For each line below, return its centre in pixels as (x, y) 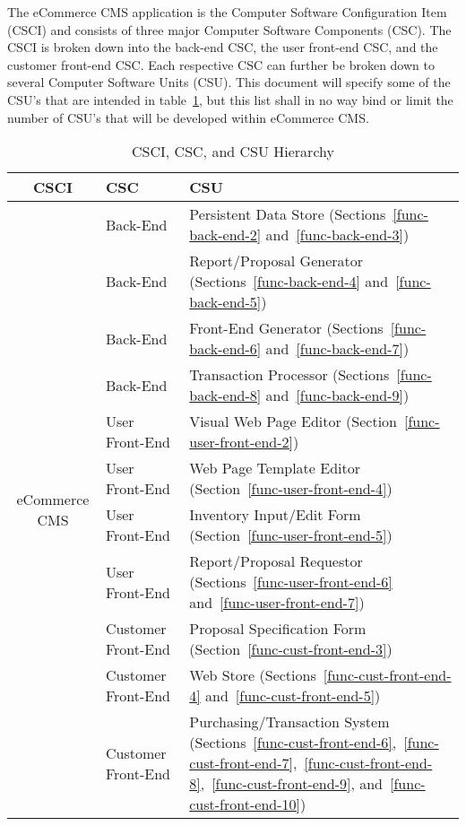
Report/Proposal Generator (276, 261)
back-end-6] (225, 349)
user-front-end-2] (242, 442)
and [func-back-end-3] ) (337, 235)
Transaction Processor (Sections (289, 375)
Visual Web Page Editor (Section (293, 422)
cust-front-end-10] (245, 804)
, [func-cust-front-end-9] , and (292, 784)
